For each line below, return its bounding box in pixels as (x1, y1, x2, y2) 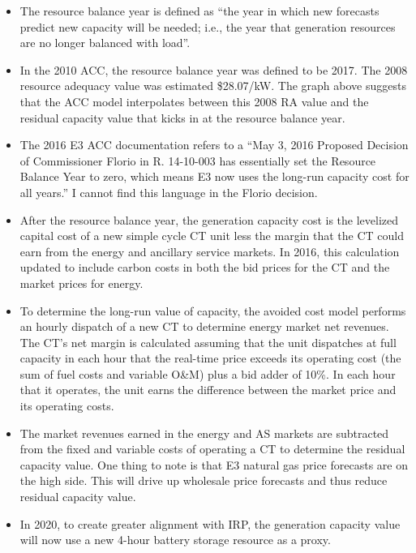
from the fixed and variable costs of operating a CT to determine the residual (19, 440, 405, 457)
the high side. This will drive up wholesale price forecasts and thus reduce (19, 472, 388, 489)
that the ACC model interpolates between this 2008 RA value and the (19, 92, 369, 109)
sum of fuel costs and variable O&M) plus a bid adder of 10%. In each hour (19, 365, 396, 382)
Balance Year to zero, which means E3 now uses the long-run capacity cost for (19, 168, 410, 185)
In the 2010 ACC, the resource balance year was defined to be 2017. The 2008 (19, 61, 408, 78)
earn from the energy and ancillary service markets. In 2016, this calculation (19, 242, 400, 259)
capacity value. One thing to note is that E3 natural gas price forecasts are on (19, 456, 408, 473)
